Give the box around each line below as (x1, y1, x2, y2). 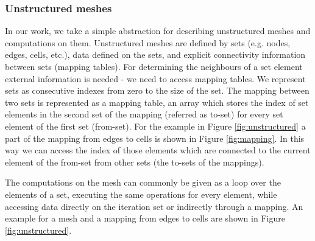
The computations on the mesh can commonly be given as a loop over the (5, 176, 281, 189)
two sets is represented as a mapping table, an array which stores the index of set (5, 96, 309, 108)
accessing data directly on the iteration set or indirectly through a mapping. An (5, 200, 303, 212)
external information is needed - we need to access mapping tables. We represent (5, 72, 306, 85)
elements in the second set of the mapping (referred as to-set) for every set (5, 108, 283, 120)
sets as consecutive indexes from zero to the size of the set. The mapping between (5, 84, 310, 97)
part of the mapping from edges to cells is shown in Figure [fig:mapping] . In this (5, 131, 305, 144)
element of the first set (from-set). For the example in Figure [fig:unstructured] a (5, 119, 306, 132)
